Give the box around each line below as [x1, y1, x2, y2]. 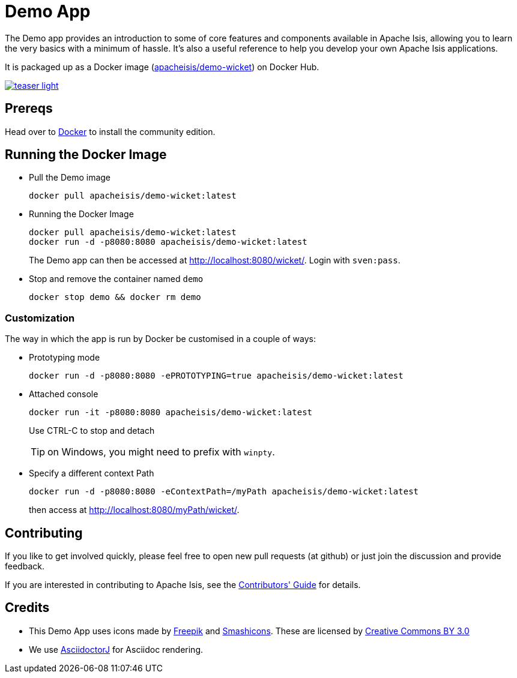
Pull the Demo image [29, 172, 111, 183]
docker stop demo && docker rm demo [29, 292, 201, 302]
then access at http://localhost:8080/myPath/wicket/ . [29, 505, 240, 515]
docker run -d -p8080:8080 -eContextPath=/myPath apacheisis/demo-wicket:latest [29, 487, 419, 497]
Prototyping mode [29, 352, 100, 363]
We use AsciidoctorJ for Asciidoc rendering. [29, 644, 203, 655]
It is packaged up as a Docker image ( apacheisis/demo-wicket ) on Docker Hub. [5, 61, 319, 72]
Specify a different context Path [29, 468, 154, 479]
